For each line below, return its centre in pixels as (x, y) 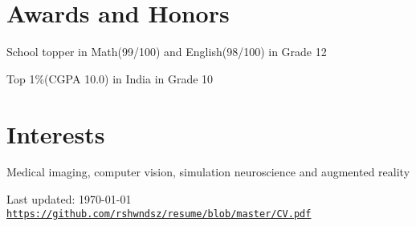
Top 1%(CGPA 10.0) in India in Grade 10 (110, 78)
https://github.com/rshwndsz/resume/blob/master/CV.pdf (159, 214)
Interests (56, 133)
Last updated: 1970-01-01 (69, 199)
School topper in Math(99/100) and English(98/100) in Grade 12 (167, 52)
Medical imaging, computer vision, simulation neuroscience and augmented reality (208, 172)
